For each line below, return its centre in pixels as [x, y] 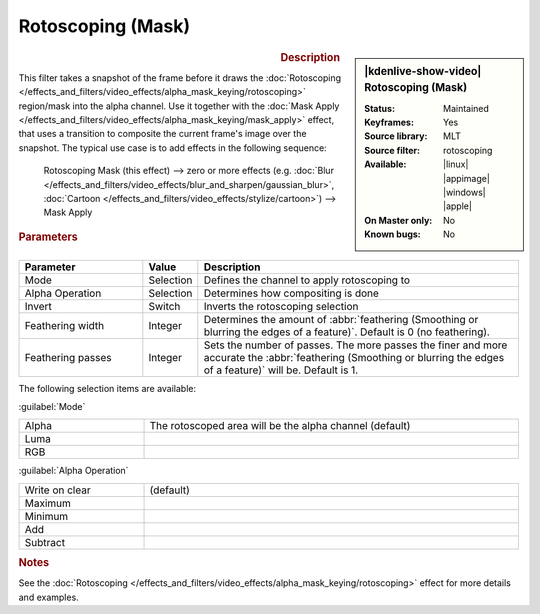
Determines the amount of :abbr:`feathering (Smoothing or [341, 319]
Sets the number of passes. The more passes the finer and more [355, 345]
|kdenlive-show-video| [423, 71]
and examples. [48, 597]
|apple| [457, 206]
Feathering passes [68, 357]
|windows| [464, 192]
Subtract [44, 542]
